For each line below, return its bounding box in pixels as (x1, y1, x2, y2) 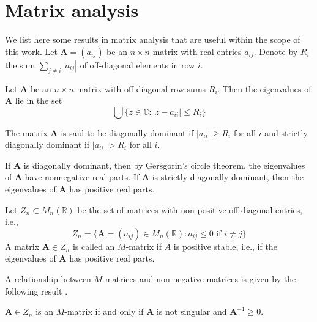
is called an (72, 240, 115, 252)
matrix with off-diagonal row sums (76, 82, 206, 95)
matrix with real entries (152, 45, 242, 57)
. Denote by (253, 45, 298, 57)
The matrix (5, 126, 48, 139)
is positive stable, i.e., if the (173, 240, 277, 252)
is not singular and (156, 305, 227, 318)
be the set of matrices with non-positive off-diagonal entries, (77, 203, 303, 216)
